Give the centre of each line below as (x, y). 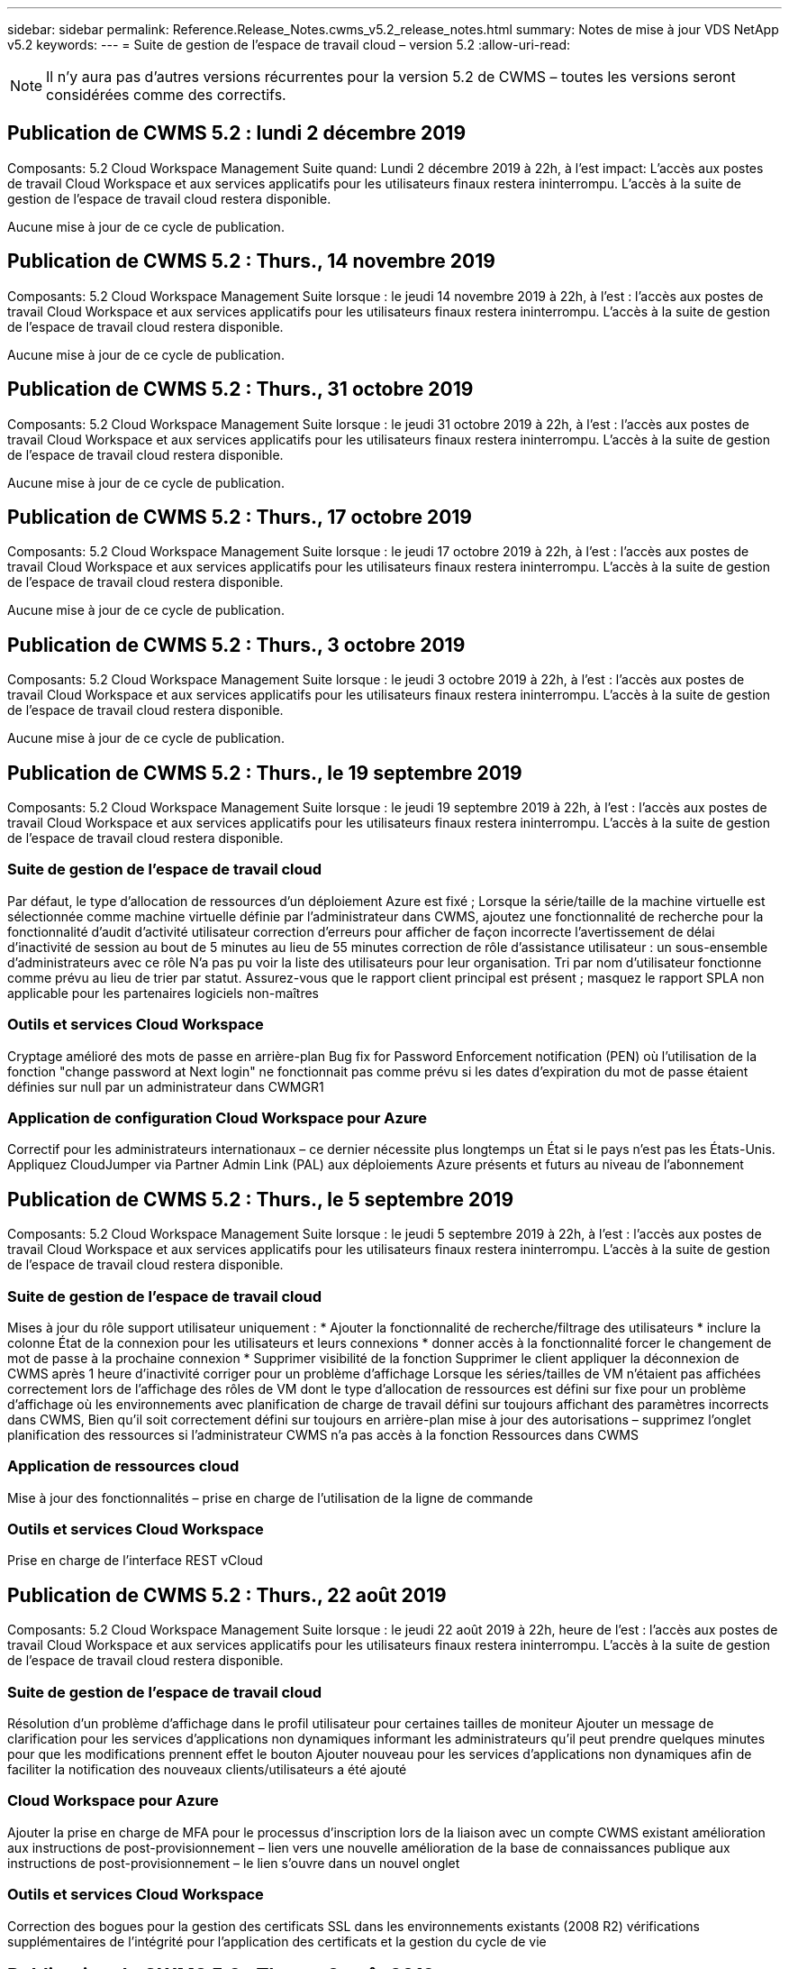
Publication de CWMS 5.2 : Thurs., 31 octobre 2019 (240, 389)
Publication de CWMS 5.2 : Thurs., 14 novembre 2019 (251, 261)
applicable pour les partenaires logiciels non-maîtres (163, 993)
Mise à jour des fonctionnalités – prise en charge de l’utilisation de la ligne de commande (270, 1497)
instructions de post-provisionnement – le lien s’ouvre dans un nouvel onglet (234, 1863)
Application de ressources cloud (123, 1466)
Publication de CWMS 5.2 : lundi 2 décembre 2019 (237, 133)
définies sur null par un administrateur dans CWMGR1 (166, 1086)
